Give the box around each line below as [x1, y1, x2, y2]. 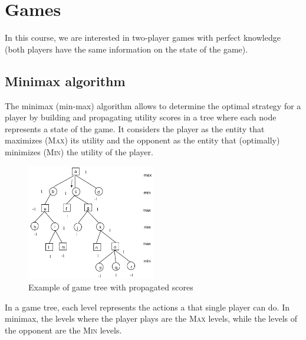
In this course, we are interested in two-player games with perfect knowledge [5, 31, 281, 44]
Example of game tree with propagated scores [28, 280, 193, 293]
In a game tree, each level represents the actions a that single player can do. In [5, 300, 289, 313]
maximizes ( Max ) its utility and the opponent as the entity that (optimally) [5, 134, 280, 146]
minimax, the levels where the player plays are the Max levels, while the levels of [5, 312, 298, 325]
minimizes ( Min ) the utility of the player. [5, 145, 153, 158]
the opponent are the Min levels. [5, 323, 122, 336]
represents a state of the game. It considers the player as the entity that [5, 122, 265, 135]
